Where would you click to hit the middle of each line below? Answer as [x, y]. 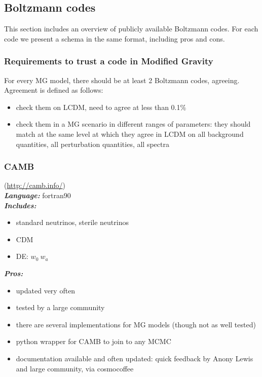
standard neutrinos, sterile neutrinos [72, 222]
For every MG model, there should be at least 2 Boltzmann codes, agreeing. [122, 80]
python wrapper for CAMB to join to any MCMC [93, 341]
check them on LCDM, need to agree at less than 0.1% [101, 107]
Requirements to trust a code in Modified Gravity [109, 61]
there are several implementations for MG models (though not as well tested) [136, 324]
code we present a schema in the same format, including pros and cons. [115, 38]
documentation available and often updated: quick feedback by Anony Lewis [135, 358]
